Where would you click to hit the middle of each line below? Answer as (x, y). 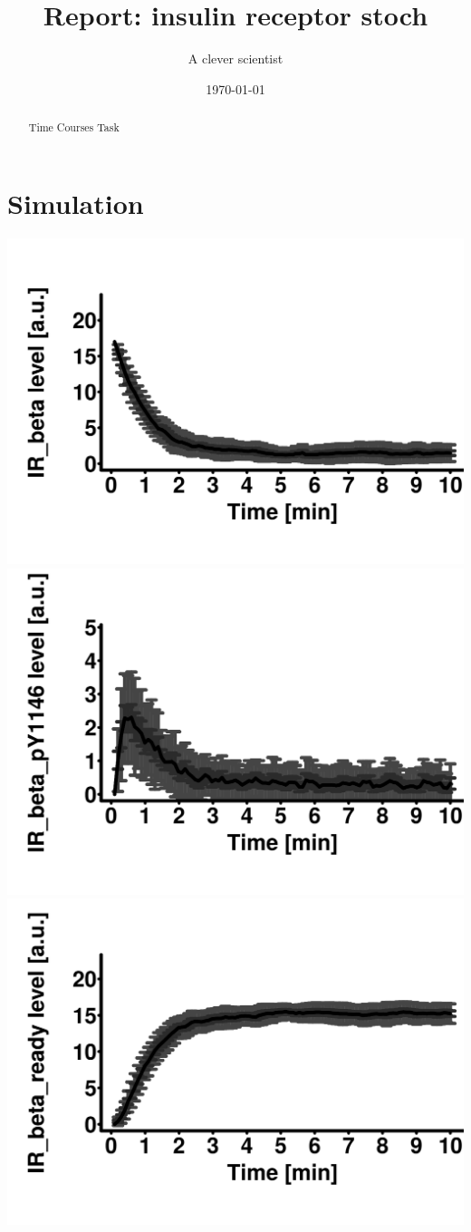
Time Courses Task (74, 127)
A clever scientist (235, 58)
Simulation (76, 203)
